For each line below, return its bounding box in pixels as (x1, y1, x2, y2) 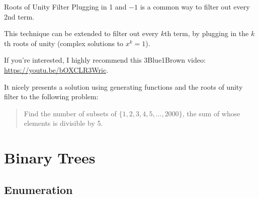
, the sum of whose (182, 108, 240, 118)
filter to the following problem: (4, 91, 99, 102)
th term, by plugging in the (164, 28, 249, 39)
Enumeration (4, 181, 73, 197)
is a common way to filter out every (140, 2, 250, 12)
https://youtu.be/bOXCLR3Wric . (4, 64, 109, 75)
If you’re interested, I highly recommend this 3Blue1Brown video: (4, 55, 206, 65)
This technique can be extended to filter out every (4, 28, 158, 39)
